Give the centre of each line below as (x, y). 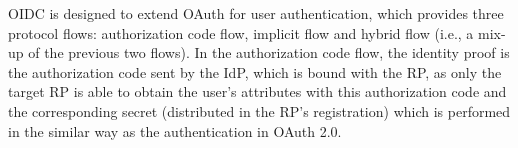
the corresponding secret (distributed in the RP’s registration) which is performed (259, 110)
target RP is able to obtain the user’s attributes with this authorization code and (257, 91)
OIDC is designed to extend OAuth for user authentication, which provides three (256, 13)
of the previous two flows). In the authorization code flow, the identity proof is (269, 52)
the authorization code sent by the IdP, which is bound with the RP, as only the (255, 71)
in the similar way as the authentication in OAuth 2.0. (175, 130)
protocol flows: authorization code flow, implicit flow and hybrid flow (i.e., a (241, 32)
